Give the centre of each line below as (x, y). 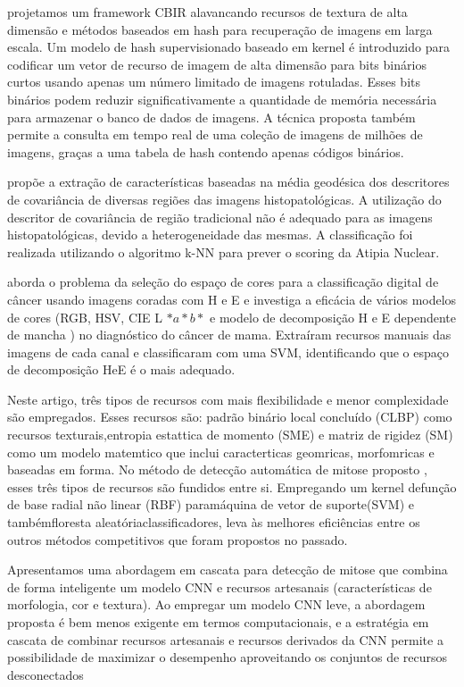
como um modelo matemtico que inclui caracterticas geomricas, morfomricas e (221, 452)
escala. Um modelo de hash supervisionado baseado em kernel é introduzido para (228, 47)
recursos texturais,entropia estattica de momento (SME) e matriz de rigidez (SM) (230, 435)
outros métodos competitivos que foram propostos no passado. (178, 539)
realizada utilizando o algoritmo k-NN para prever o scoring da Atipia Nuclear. (224, 251)
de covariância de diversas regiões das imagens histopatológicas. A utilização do (224, 199)
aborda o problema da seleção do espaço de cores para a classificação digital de (223, 282)
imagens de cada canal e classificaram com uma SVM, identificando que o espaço (228, 352)
